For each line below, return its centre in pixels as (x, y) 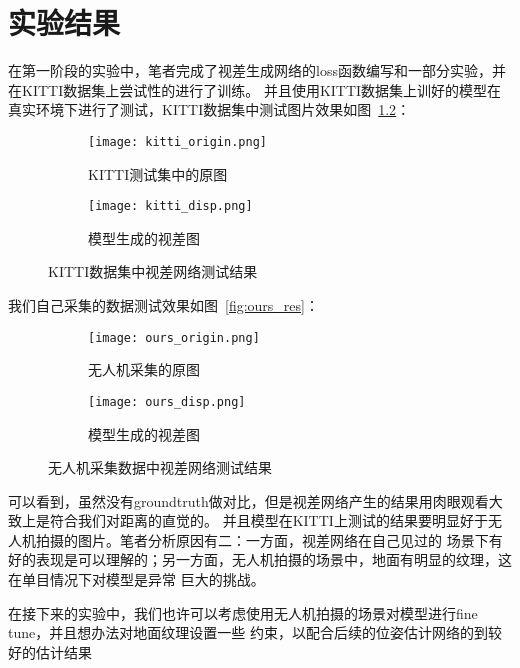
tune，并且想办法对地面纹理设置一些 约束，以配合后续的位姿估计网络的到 (248, 632)
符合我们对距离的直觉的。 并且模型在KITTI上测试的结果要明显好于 (268, 520)
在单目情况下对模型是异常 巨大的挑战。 (136, 579)
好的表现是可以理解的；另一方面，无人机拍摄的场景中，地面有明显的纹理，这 (260, 559)
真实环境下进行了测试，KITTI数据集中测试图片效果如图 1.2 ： (209, 109)
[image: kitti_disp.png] (170, 206)
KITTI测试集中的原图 (158, 173)
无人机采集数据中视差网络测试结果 (160, 467)
